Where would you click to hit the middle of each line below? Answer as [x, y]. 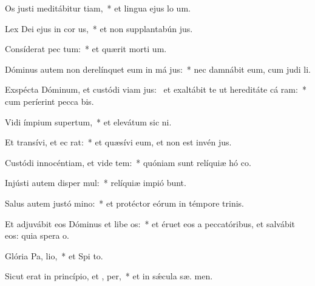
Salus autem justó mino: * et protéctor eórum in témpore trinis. [124, 203]
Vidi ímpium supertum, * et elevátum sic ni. [88, 121]
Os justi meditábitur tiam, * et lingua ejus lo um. [98, 8]
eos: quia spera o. [37, 235]
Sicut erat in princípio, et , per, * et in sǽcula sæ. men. [109, 276]
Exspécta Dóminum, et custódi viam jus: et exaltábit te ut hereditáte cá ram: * [156, 89]
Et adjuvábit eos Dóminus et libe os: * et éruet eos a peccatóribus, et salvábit [150, 223]
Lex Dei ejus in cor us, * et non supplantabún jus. [99, 28]
